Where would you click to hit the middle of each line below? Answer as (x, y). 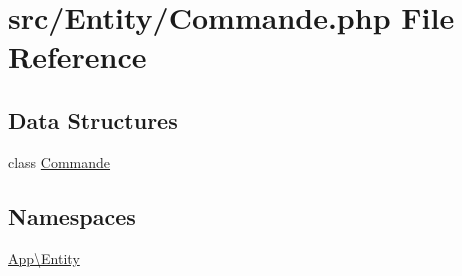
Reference (77, 56)
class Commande (59, 161)
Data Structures (93, 119)
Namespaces (72, 215)
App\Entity (44, 257)
